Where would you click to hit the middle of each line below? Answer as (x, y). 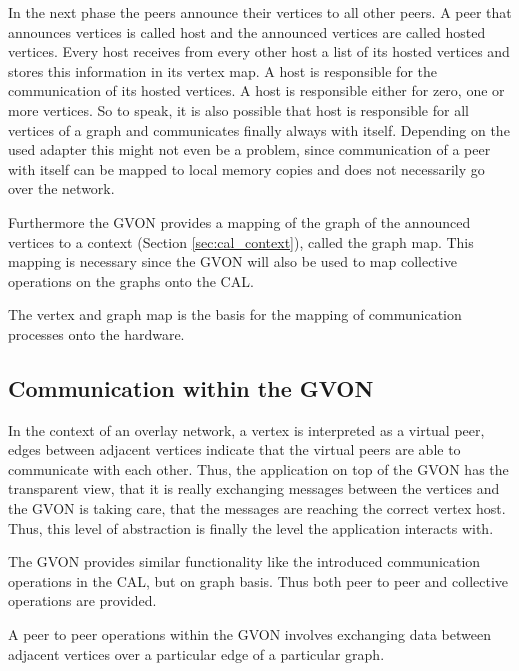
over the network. (61, 188)
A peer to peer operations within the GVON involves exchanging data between (249, 634)
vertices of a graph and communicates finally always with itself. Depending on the (259, 129)
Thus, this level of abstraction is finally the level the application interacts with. (251, 527)
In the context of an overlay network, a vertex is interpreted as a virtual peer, (246, 429)
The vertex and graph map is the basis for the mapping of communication (235, 314)
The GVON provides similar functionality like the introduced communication (244, 561)
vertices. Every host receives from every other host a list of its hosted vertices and (259, 51)
